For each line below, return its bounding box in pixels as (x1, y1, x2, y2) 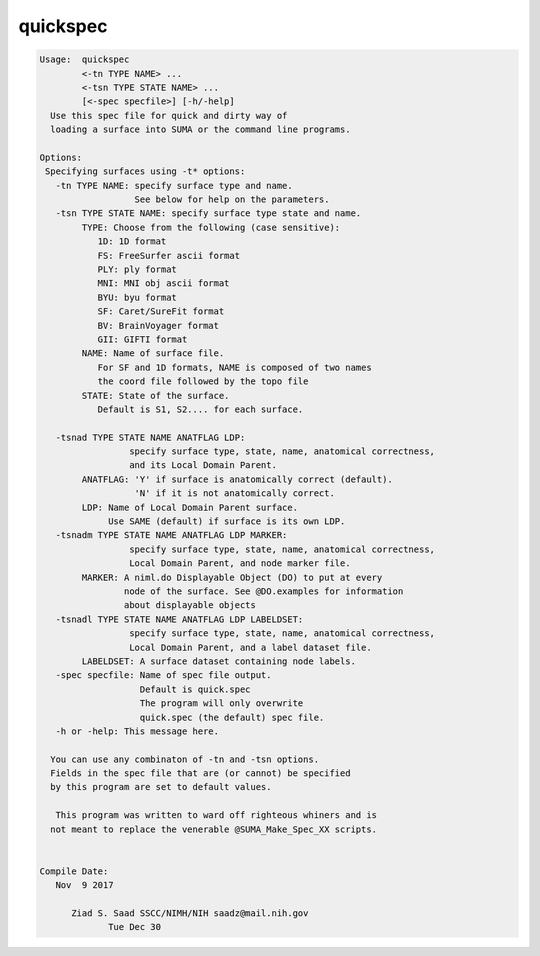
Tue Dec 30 (108, 921, 162, 933)
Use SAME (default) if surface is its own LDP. (108, 516, 346, 527)
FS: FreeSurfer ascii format (97, 250, 240, 261)
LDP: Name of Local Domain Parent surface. (81, 501, 299, 513)
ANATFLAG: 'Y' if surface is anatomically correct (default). (81, 473, 394, 485)
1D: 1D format (97, 236, 167, 247)
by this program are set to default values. (50, 781, 272, 793)
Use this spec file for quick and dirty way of (50, 110, 288, 121)
